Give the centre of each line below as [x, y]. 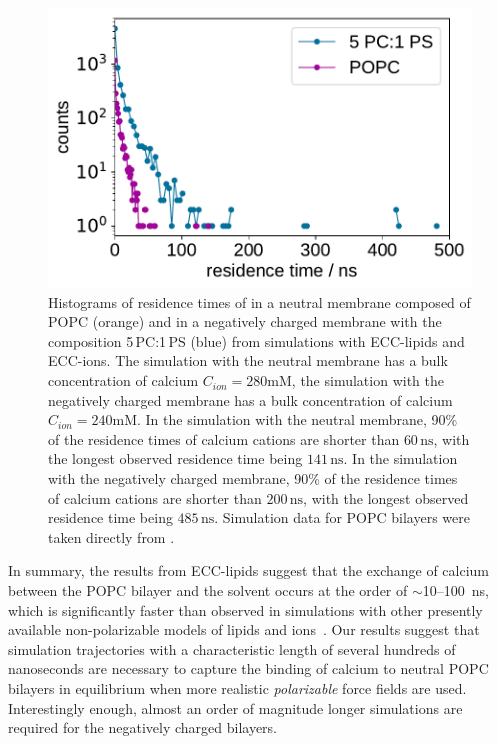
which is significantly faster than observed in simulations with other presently [245, 609]
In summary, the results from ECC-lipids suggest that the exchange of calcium [249, 570]
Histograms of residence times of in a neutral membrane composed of [259, 301]
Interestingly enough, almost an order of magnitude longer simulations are [235, 707]
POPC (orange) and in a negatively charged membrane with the [245, 321]
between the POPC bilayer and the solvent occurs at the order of [208, 590]
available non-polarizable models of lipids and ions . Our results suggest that [244, 629]
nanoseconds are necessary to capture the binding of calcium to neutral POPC [248, 668]
